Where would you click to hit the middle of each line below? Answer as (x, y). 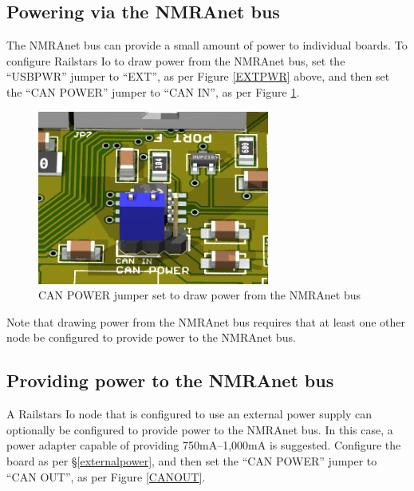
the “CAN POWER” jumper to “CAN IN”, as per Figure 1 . (153, 91)
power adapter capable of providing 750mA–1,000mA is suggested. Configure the (204, 445)
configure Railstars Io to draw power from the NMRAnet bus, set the (176, 60)
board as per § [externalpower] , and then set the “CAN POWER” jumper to (192, 460)
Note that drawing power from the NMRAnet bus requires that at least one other (206, 321)
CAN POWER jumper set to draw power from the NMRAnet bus (199, 295)
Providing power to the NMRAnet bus (170, 380)
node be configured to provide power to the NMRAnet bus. (151, 337)
